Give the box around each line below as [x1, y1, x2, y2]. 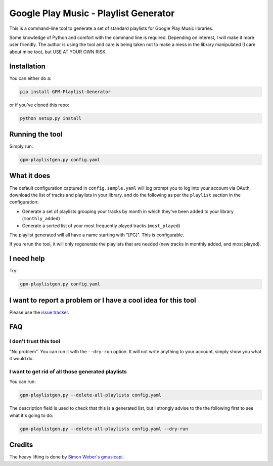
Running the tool [9, 130, 63, 139]
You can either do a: [9, 75, 52, 81]
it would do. [9, 356, 34, 362]
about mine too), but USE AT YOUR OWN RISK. [9, 49, 107, 55]
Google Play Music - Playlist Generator [9, 8, 175, 19]
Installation [9, 62, 45, 70]
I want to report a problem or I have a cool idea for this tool [9, 296, 197, 305]
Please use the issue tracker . [9, 309, 69, 315]
